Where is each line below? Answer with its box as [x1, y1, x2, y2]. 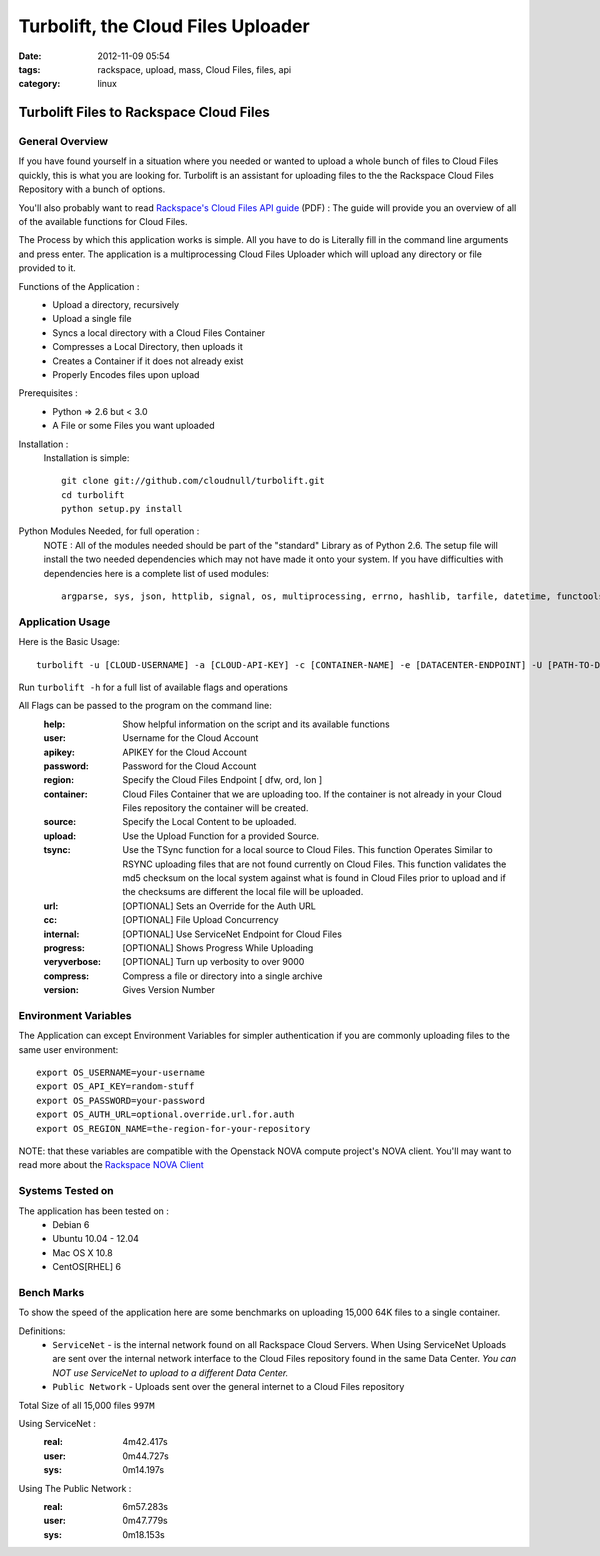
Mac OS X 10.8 [52, 1246, 114, 1259]
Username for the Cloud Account [122, 732, 259, 744]
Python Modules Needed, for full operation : [18, 525, 200, 537]
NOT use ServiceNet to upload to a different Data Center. [52, 1366, 289, 1379]
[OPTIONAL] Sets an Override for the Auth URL [122, 900, 317, 912]
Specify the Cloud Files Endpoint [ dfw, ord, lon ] [122, 774, 323, 786]
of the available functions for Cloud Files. [18, 216, 188, 228]
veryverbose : [43, 956, 102, 968]
